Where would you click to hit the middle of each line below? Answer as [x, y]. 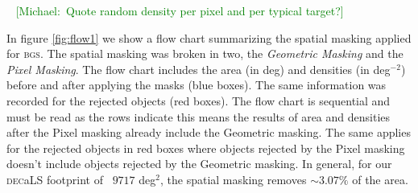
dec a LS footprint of [55, 179]
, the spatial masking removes [233, 179]
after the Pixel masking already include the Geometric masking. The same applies [209, 132]
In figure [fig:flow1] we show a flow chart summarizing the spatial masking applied [209, 37]
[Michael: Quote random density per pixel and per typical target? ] [180, 10]
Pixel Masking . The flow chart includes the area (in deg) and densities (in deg [199, 69]
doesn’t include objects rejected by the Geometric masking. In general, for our [199, 164]
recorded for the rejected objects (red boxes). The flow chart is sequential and [199, 100]
